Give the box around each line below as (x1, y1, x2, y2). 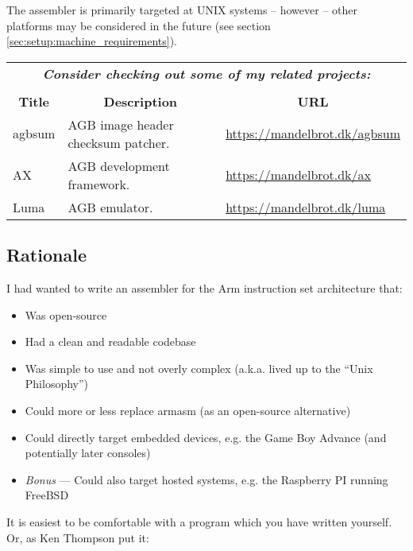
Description (103, 91, 178, 111)
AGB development (68, 156, 170, 175)
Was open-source (25, 306, 107, 323)
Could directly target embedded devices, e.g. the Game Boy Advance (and (25, 429, 387, 445)
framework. (68, 174, 130, 193)
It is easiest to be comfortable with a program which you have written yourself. (6, 513, 392, 530)
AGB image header (68, 114, 174, 134)
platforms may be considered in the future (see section (6, 17, 271, 33)
